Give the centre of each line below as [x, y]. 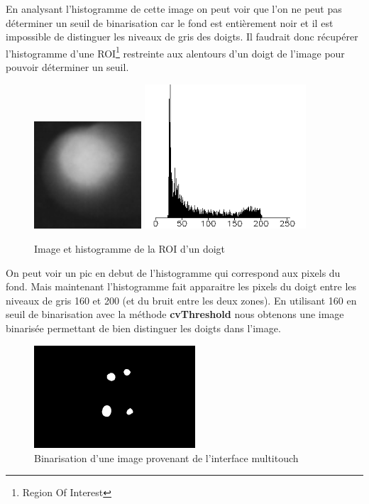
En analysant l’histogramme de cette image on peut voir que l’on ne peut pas [174, 9]
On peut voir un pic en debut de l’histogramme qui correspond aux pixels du [173, 272]
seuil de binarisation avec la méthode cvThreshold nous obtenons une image [175, 314]
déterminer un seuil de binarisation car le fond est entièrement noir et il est [170, 22]
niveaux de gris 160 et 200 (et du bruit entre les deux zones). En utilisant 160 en [181, 300]
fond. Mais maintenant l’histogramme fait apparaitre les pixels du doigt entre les [181, 286]
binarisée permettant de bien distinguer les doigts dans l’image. [143, 328]
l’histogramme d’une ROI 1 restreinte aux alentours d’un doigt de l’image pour [175, 52]
